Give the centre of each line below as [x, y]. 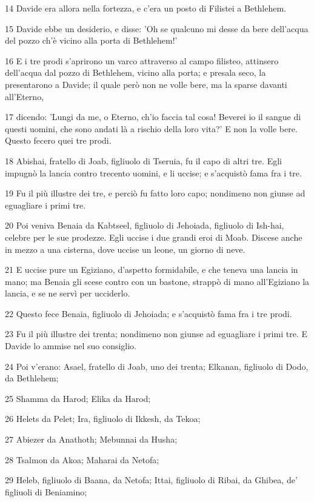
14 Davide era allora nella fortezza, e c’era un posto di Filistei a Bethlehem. [146, 8]
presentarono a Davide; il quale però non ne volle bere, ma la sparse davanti [146, 84]
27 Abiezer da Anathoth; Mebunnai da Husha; [91, 439]
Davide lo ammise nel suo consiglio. [71, 346]
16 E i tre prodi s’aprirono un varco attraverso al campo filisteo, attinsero [142, 60]
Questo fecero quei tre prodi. [58, 140]
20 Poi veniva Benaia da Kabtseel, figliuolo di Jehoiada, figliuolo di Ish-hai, [145, 225]
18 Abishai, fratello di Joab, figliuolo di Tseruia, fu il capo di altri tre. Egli [143, 160]
